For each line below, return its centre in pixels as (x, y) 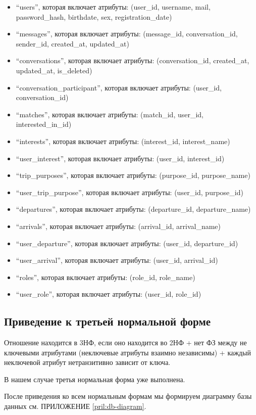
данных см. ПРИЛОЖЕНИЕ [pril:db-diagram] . (75, 406)
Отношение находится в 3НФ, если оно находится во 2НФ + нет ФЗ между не (125, 342)
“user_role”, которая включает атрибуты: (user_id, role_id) (109, 294)
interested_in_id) (44, 124)
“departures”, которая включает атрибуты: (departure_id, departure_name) (133, 209)
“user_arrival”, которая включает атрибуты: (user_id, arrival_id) (117, 260)
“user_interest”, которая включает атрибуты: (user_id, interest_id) (120, 158)
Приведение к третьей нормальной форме (108, 321)
